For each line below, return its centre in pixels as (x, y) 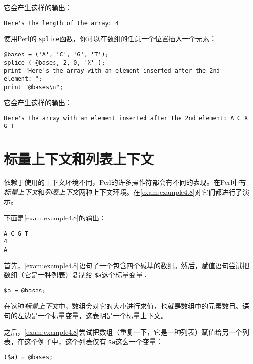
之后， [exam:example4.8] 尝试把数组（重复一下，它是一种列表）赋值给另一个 (123, 332)
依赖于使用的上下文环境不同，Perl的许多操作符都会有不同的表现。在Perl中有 (125, 182)
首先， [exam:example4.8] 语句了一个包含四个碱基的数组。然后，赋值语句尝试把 (126, 265)
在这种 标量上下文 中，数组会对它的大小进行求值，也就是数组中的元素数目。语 (126, 306)
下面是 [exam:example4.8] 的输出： (55, 218)
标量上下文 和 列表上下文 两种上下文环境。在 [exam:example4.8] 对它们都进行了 (123, 191)
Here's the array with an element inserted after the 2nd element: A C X (126, 118)
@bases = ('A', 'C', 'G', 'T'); (56, 54)
